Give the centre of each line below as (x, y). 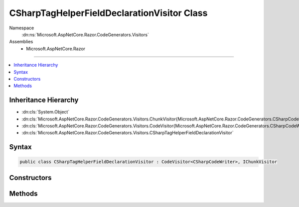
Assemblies (21, 42)
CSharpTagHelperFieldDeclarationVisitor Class (108, 13)
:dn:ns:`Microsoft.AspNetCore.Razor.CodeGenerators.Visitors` (85, 34)
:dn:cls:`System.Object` (46, 112)
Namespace (22, 28)
